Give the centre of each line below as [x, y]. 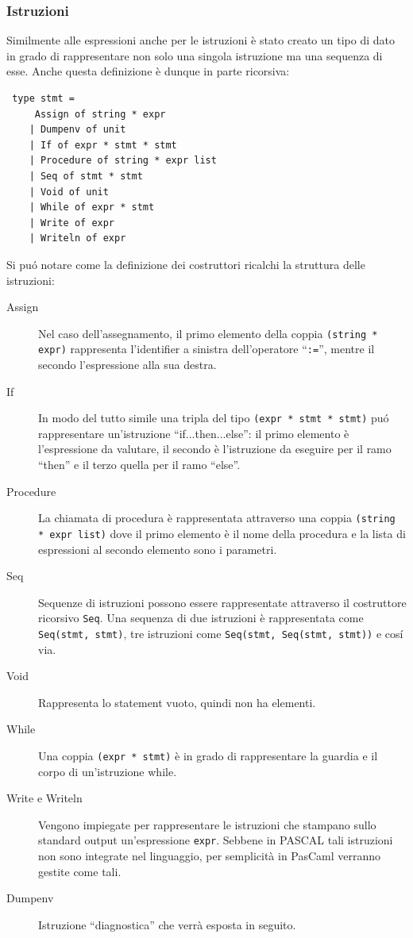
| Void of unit [69, 192]
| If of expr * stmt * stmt [103, 145]
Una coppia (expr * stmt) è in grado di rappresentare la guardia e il [208, 756]
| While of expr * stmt [92, 208]
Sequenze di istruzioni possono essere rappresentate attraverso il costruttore [222, 602]
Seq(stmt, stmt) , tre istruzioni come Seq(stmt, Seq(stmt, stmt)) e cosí [221, 633]
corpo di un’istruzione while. [108, 771]
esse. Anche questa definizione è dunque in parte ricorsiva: [148, 71]
